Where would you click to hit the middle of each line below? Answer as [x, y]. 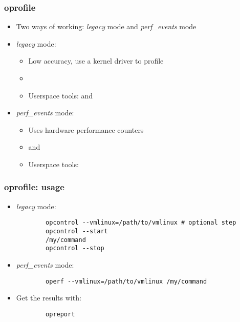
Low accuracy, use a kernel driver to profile [96, 61]
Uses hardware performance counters [86, 129]
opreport [60, 314]
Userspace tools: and [61, 95]
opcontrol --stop [75, 248]
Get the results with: [49, 298]
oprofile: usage [34, 187]
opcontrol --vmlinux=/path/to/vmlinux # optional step [141, 223]
